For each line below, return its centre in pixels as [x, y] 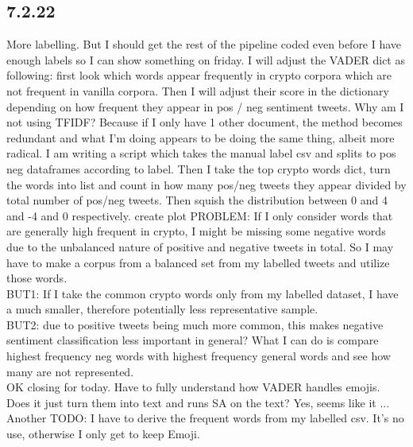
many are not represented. [70, 371]
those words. [37, 278]
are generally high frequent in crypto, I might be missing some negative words [196, 231]
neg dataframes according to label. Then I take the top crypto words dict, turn [199, 168]
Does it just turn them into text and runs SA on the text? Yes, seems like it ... [198, 402]
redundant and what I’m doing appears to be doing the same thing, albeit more [201, 137]
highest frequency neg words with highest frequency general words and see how [199, 356]
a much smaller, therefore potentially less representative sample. [162, 309]
